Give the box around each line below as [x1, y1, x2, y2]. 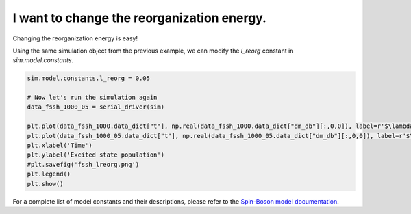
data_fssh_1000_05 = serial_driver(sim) [27, 103, 164, 111]
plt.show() [27, 180, 64, 187]
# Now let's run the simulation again [27, 94, 158, 102]
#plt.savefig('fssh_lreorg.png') [27, 161, 140, 168]
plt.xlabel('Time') [27, 142, 92, 150]
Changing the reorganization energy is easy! [12, 34, 138, 42]
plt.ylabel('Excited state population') [27, 151, 164, 159]
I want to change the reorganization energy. [12, 10, 267, 25]
